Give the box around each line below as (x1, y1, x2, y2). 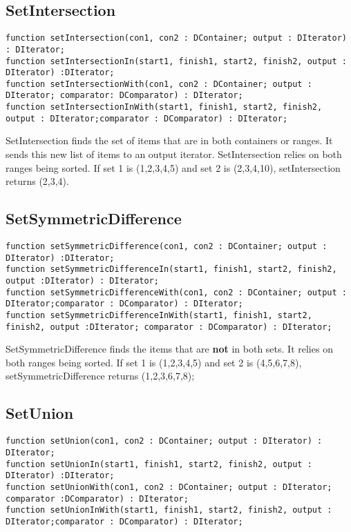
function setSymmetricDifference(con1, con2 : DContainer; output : (6, 242, 328, 252)
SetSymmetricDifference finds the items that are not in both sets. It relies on (6, 342, 333, 356)
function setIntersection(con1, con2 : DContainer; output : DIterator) (6, 33, 347, 43)
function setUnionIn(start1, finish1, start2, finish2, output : (6, 459, 312, 469)
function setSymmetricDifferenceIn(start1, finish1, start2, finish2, (6, 264, 337, 275)
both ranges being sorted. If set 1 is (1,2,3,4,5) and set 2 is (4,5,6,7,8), (6, 355, 302, 369)
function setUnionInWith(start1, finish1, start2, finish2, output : (6, 505, 332, 515)
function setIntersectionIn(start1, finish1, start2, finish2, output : (6, 56, 347, 66)
